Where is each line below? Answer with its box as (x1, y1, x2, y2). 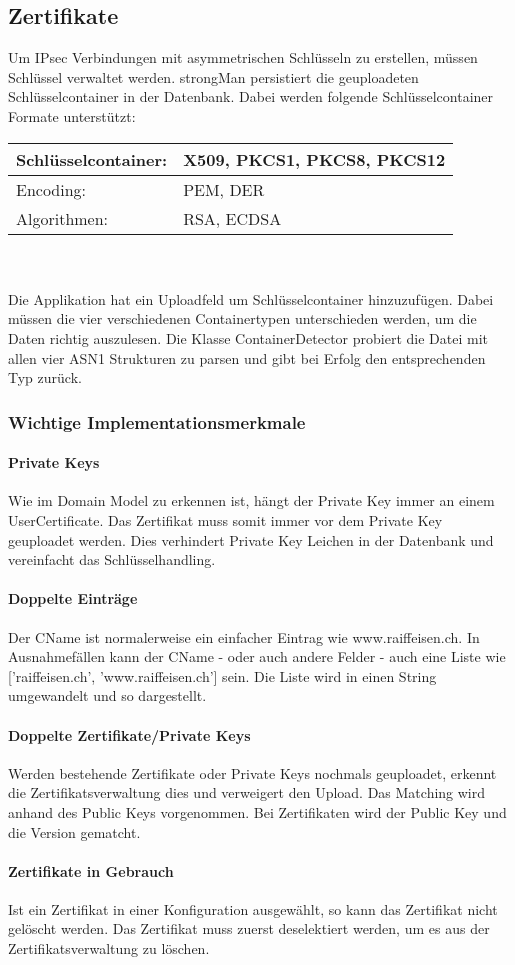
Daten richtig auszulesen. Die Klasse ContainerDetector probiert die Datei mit (8, 327, 488, 348)
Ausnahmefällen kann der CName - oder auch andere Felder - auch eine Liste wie (8, 646, 506, 667)
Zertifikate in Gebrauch (8, 860, 174, 881)
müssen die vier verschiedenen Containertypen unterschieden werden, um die (8, 308, 477, 329)
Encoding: (16, 177, 87, 201)
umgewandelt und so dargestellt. (8, 685, 207, 706)
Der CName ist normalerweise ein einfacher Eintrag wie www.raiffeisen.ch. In (8, 626, 480, 647)
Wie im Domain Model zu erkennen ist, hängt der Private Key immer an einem (8, 490, 495, 511)
